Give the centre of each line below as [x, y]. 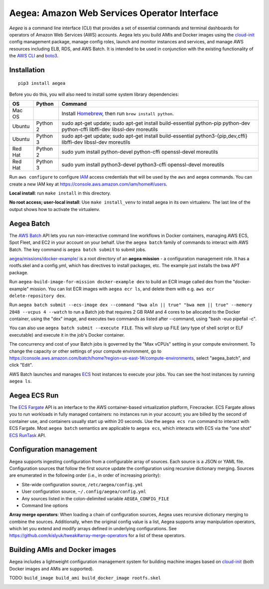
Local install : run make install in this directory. [60, 193]
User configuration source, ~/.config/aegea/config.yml [84, 492]
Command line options [45, 505]
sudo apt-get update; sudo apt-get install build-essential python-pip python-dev [156, 123]
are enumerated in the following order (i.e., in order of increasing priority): [85, 475]
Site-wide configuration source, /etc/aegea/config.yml [82, 484]
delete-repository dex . [38, 295]
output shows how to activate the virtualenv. [55, 209]
